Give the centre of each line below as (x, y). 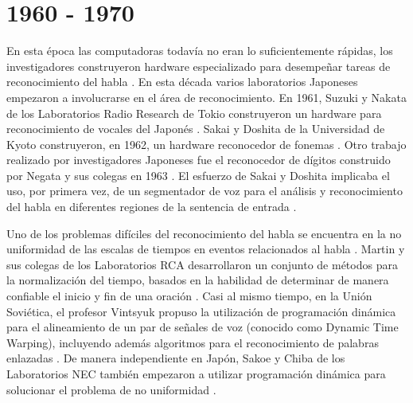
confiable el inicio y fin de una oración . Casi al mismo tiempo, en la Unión (189, 296)
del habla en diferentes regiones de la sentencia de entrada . (152, 207)
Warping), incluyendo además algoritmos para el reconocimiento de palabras (193, 342)
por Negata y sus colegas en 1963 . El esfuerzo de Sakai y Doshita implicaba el (198, 175)
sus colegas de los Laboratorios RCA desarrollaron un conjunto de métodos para (202, 264)
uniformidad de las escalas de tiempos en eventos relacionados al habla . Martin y (206, 249)
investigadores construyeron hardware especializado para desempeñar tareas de (199, 66)
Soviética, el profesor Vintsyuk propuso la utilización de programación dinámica (201, 311)
